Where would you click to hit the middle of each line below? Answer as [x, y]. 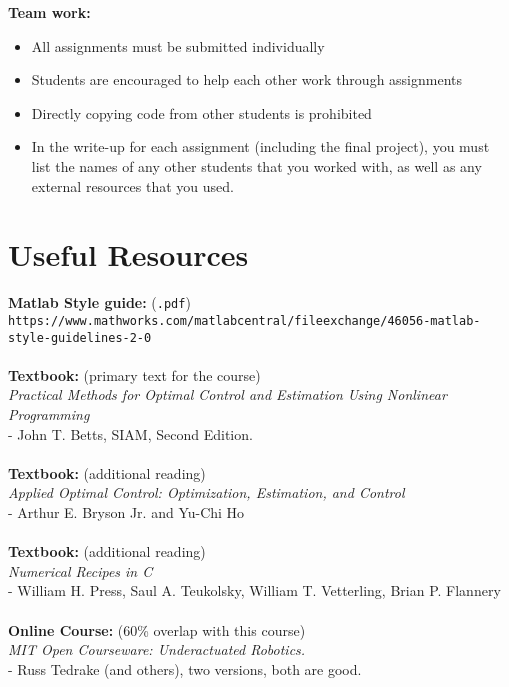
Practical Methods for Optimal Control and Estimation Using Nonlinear [227, 394]
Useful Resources [128, 254]
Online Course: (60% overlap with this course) [157, 629]
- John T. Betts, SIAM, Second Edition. [130, 433]
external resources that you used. [132, 185]
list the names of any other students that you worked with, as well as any [256, 165]
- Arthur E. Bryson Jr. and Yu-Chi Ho [126, 512]
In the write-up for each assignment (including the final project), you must [260, 146]
